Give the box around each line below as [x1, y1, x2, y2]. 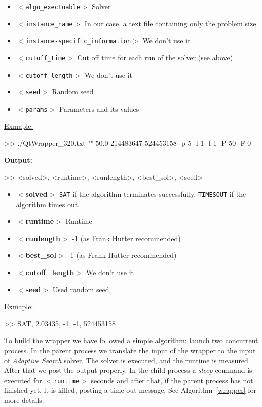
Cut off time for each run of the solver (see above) [77, 52, 233, 62]
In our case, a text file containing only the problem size [84, 18, 256, 28]
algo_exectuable [25, 4, 80, 11]
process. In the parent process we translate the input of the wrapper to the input [4, 345, 256, 355]
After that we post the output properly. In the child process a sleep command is [4, 365, 252, 376]
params [25, 106, 48, 113]
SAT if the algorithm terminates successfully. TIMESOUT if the [59, 188, 246, 199]
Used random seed [52, 284, 109, 294]
